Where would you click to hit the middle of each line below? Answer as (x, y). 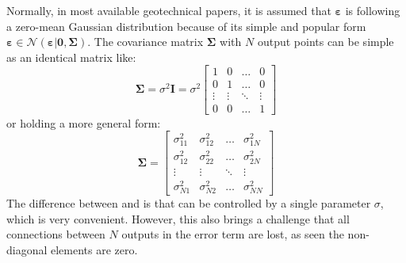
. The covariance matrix (146, 42)
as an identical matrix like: (71, 57)
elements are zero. (94, 249)
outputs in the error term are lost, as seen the (233, 234)
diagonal (27, 249)
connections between (56, 234)
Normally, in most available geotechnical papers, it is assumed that (169, 10)
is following (373, 10)
